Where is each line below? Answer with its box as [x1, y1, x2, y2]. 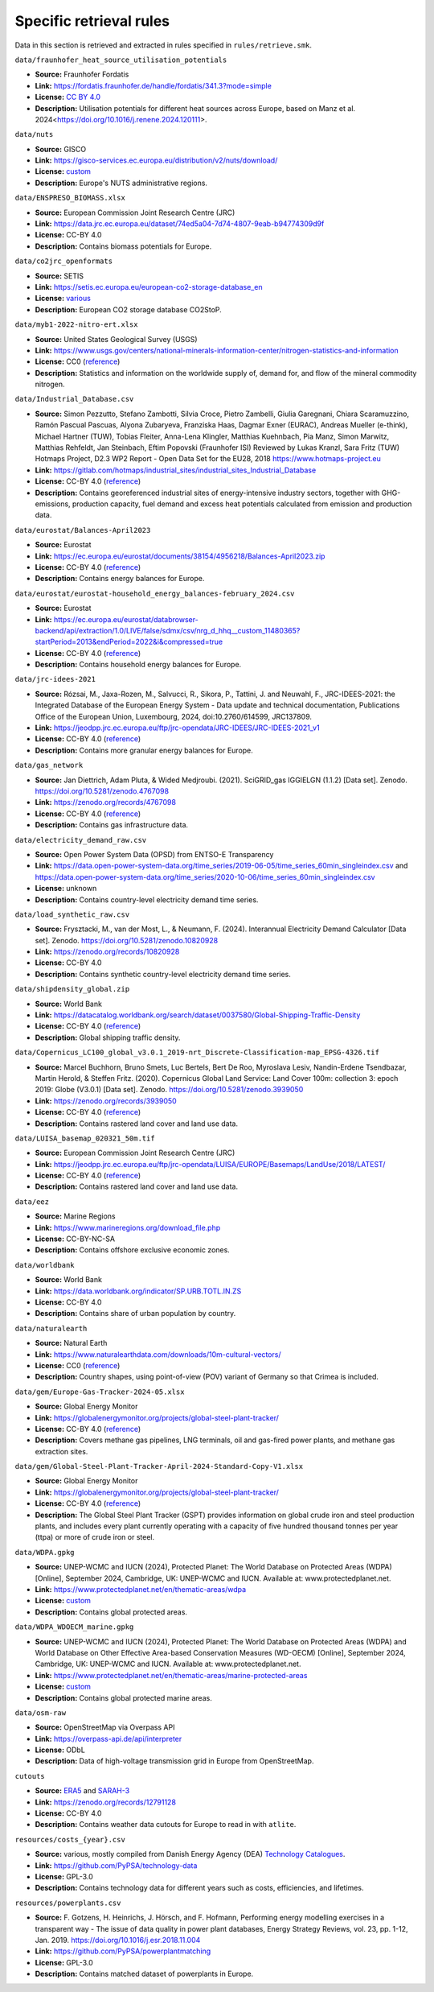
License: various [35, 294, 92, 303]
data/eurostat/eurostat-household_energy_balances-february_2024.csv [14, 588, 295, 598]
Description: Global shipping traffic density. [35, 1033, 181, 1042]
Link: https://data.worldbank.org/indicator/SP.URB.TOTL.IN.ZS [35, 1286, 242, 1296]
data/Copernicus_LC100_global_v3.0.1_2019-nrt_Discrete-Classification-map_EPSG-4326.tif [14, 1048, 379, 1058]
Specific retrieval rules [14, 12, 170, 30]
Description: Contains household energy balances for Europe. [35, 660, 242, 670]
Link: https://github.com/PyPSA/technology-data [35, 1860, 198, 1870]
